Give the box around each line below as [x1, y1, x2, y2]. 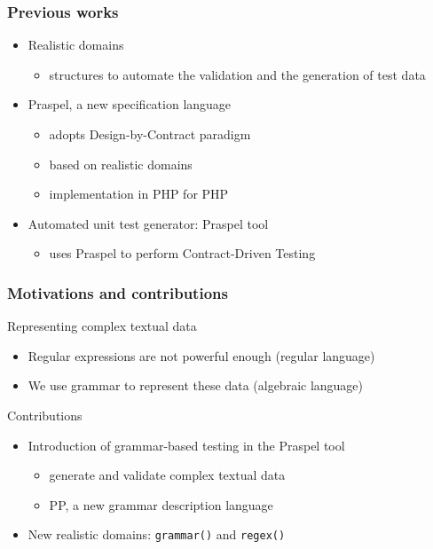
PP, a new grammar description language [49, 495, 273, 514]
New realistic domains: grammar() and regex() [28, 525, 286, 544]
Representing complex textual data [7, 317, 197, 335]
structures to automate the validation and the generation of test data [49, 65, 426, 83]
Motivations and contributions [7, 281, 228, 303]
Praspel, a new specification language [28, 95, 232, 114]
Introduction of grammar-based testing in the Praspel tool [28, 435, 345, 454]
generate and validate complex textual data [49, 466, 286, 484]
